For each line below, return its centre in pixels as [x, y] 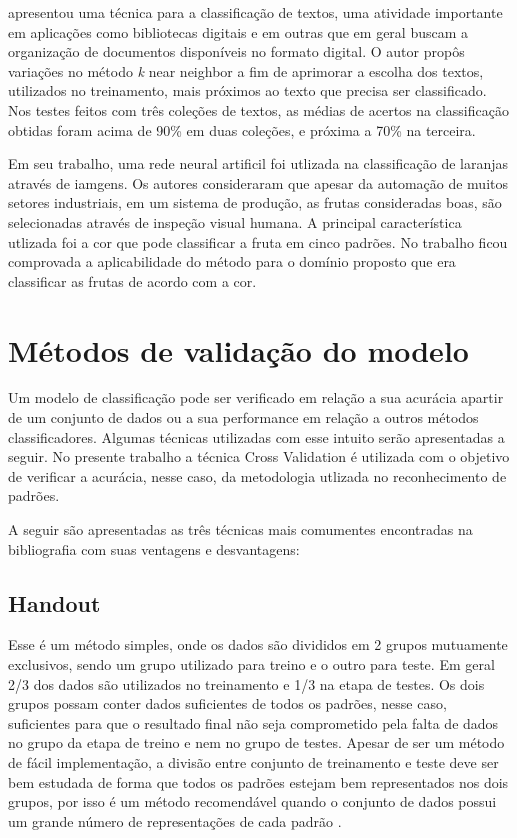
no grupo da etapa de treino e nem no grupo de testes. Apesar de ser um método [256, 742]
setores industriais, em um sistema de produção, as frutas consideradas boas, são [255, 202]
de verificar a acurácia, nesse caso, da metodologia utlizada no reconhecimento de [257, 475]
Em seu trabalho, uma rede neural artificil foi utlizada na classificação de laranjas [258, 163]
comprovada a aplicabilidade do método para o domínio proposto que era [232, 261]
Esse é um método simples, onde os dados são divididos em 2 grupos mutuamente [258, 644]
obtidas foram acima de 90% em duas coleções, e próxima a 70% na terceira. [242, 129]
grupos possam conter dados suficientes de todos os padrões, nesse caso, [227, 703]
